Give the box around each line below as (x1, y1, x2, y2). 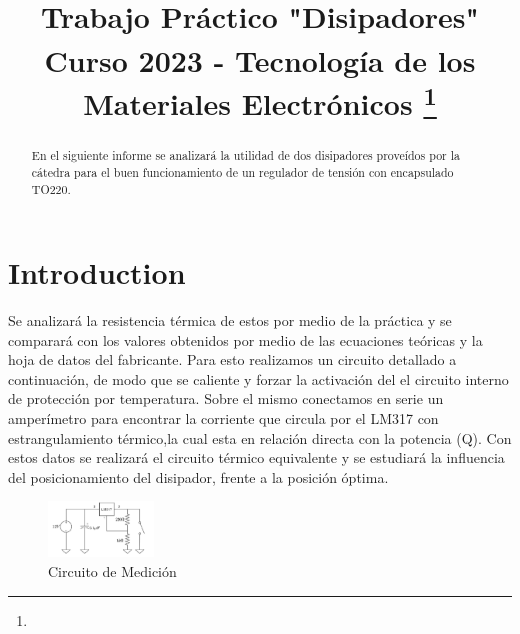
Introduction (8, 252, 186, 293)
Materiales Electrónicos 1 (83, 78, 437, 124)
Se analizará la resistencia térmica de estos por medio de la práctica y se (8, 310, 452, 331)
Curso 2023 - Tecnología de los (44, 39, 476, 80)
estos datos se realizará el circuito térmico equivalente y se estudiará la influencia (8, 447, 505, 468)
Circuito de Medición (48, 560, 177, 581)
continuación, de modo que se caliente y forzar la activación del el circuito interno (8, 368, 509, 389)
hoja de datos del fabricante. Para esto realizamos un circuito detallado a (8, 349, 457, 370)
